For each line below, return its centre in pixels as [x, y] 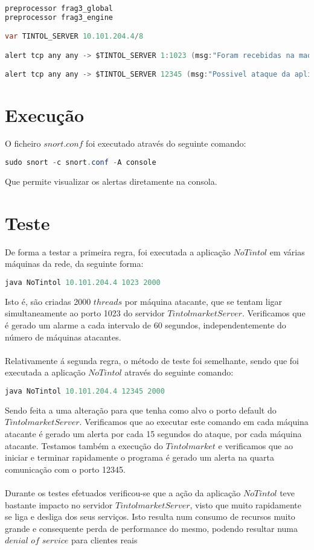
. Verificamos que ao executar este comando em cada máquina [194, 422]
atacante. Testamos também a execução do [84, 445]
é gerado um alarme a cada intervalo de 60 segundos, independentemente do [146, 325]
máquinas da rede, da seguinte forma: [74, 264]
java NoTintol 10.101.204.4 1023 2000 [83, 282]
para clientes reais [104, 540]
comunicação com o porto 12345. [65, 469]
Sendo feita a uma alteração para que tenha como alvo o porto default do [141, 410]
